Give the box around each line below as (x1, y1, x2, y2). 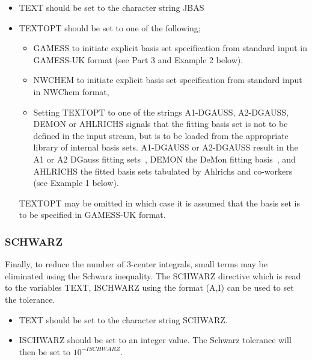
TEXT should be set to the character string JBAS (19, 1, 204, 13)
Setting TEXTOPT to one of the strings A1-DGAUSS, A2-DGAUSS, (33, 105, 289, 118)
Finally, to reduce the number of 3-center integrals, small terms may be (5, 258, 268, 270)
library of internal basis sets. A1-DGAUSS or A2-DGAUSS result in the (33, 141, 298, 154)
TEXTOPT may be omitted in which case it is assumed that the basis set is (19, 196, 301, 209)
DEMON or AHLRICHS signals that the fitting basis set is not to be (33, 117, 288, 130)
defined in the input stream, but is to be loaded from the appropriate (33, 129, 289, 141)
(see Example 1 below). (33, 176, 119, 189)
